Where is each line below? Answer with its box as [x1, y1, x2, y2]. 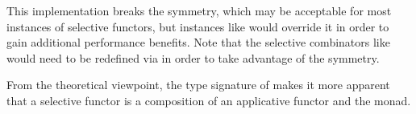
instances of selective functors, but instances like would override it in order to [6, 18, 389, 35]
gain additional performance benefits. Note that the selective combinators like [6, 34, 390, 51]
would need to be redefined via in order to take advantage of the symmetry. [6, 49, 380, 66]
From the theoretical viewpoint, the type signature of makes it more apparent [6, 76, 390, 93]
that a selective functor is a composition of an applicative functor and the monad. [6, 92, 411, 108]
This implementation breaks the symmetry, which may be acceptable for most [6, 2, 392, 18]
